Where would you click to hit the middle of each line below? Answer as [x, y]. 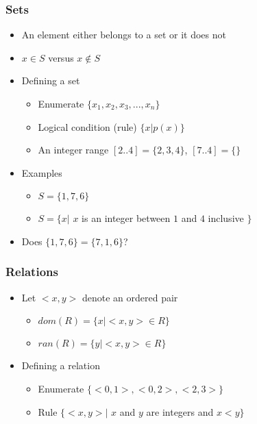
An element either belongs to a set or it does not [124, 35]
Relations [32, 272]
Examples [42, 172]
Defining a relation [61, 365]
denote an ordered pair [130, 297]
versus [61, 57]
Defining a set [51, 80]
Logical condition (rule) [87, 126]
